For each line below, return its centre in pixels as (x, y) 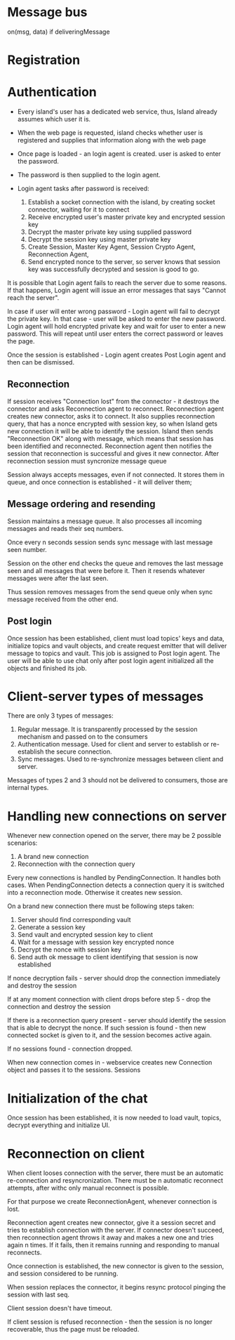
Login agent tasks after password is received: (83, 189)
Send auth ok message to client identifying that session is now (108, 957)
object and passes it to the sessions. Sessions (74, 1070)
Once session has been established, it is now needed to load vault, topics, (114, 1118)
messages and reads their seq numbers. (66, 528)
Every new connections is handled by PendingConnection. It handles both (114, 878)
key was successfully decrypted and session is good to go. (114, 269)
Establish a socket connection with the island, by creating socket (121, 202)
